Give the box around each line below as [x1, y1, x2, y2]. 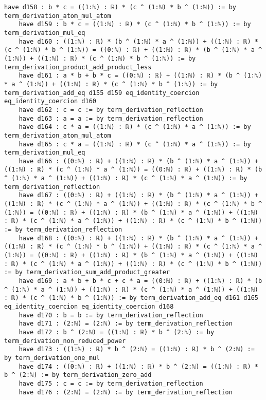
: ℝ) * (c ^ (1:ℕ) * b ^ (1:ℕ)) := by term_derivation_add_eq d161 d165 [4, 294, 258, 302]
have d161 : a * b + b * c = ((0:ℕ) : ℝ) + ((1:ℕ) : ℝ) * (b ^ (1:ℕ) [19, 72, 262, 80]
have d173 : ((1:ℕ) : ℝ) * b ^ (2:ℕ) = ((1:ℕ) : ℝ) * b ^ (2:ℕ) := [19, 346, 255, 353]
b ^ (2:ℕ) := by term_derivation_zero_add [4, 371, 152, 379]
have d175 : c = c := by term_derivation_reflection [19, 379, 203, 387]
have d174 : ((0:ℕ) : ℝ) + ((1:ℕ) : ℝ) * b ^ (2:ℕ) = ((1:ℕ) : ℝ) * [19, 363, 258, 370]
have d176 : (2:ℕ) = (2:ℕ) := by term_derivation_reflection [19, 388, 233, 396]
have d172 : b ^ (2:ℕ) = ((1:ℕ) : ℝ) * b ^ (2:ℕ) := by [19, 328, 215, 336]
